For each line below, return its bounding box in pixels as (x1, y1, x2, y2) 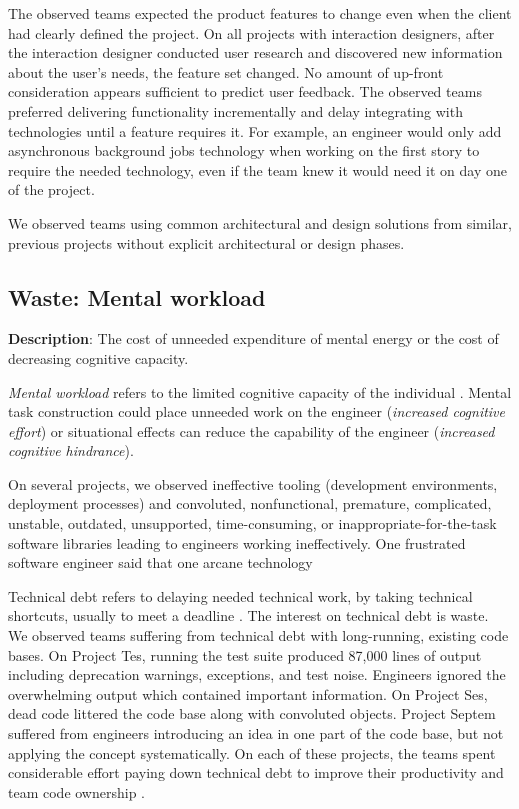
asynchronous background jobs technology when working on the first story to (8, 140, 480, 161)
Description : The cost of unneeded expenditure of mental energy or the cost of (8, 328, 499, 349)
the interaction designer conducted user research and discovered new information (8, 42, 503, 63)
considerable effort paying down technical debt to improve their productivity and (8, 762, 504, 783)
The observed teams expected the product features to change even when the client (8, 3, 512, 23)
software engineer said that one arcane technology (8, 552, 313, 573)
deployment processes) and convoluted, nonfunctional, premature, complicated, (8, 493, 492, 514)
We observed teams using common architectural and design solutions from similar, (8, 212, 512, 233)
